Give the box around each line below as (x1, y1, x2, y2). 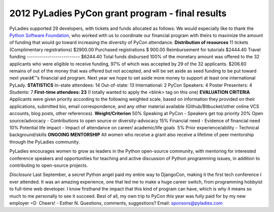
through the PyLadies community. (9, 138, 80, 145)
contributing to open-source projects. (9, 162, 88, 168)
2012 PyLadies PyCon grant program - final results (9, 8, 227, 19)
